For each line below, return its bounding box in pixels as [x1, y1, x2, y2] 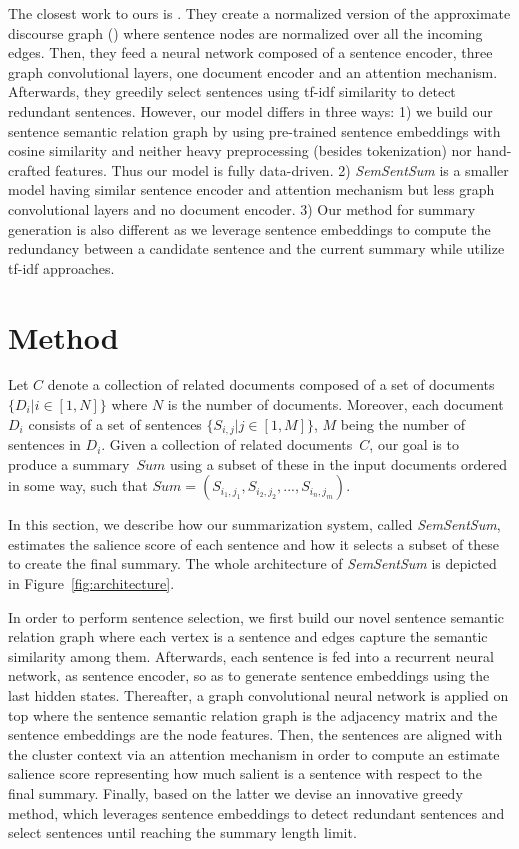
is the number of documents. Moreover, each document [167, 394, 504, 415]
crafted [8, 159, 51, 180]
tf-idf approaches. [8, 257, 115, 278]
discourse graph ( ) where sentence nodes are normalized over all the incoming [8, 22, 483, 43]
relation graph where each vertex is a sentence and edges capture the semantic [8, 626, 488, 647]
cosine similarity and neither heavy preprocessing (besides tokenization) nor [8, 140, 472, 161]
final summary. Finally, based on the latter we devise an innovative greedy [8, 782, 463, 803]
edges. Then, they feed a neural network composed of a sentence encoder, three [8, 42, 493, 63]
